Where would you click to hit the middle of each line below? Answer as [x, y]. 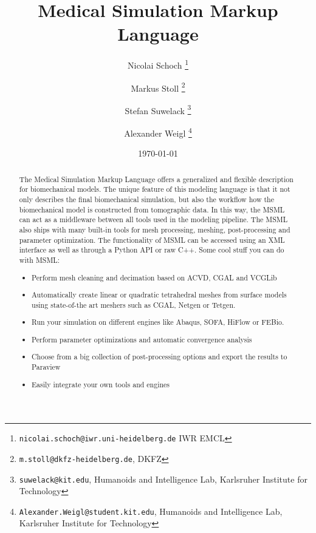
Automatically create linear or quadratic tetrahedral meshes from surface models [159, 295]
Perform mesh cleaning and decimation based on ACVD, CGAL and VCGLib [154, 277]
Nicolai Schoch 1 [158, 64]
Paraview [46, 367]
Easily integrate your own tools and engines [101, 384]
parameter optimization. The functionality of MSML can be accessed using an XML [152, 239]
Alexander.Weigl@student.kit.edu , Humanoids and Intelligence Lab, [151, 511]
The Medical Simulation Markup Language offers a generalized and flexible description [156, 179]
